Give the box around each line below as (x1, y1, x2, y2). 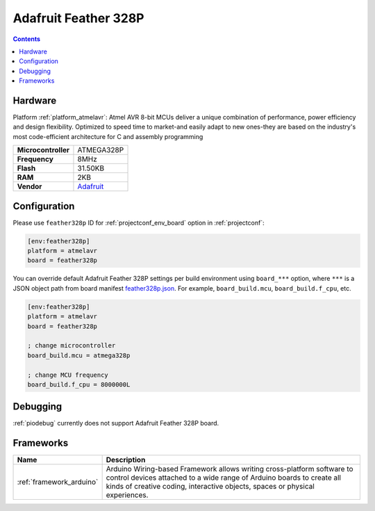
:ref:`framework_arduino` (17, 477, 99, 487)
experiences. (106, 490, 149, 500)
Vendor (17, 181, 42, 191)
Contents (12, 35, 41, 43)
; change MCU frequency (27, 371, 109, 379)
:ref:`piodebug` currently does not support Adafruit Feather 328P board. (12, 419, 219, 428)
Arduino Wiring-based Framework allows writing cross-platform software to (106, 464, 353, 474)
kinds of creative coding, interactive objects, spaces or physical (106, 482, 315, 492)
